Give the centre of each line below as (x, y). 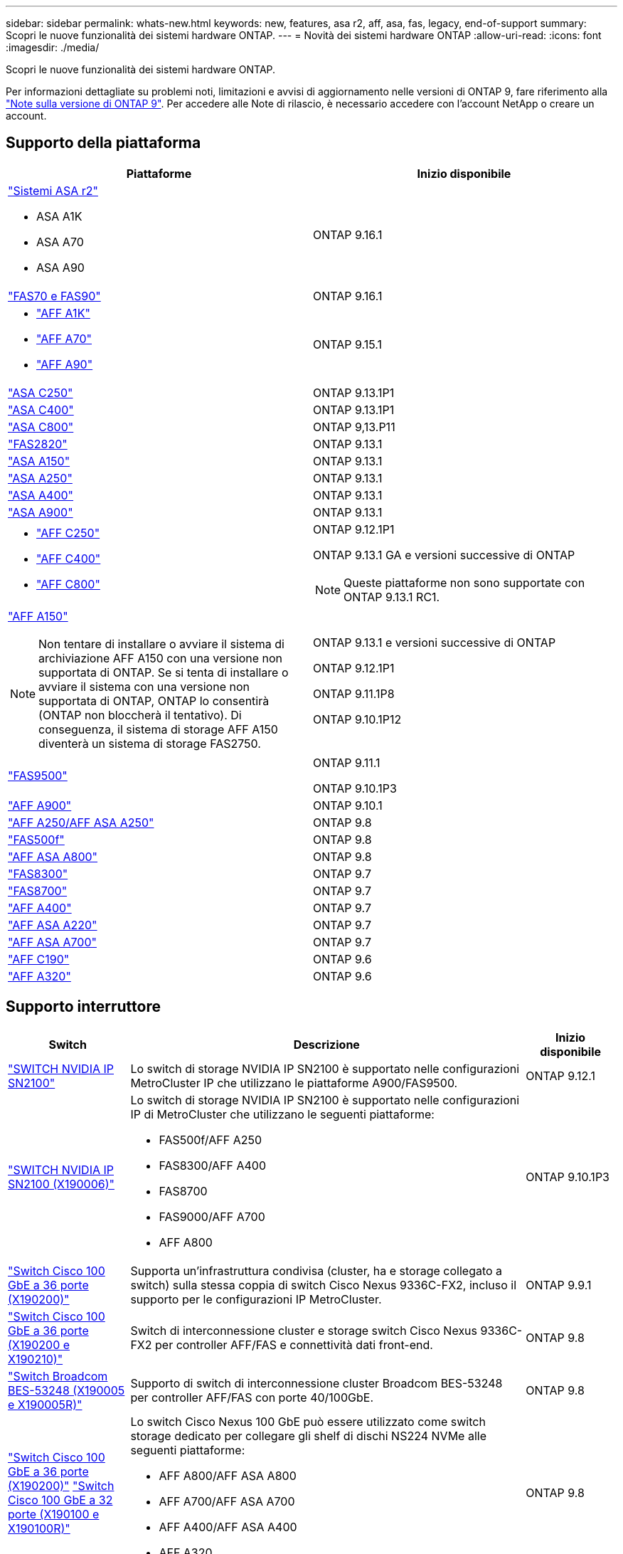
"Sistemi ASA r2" (53, 190)
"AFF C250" (68, 533)
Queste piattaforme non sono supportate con (464, 582)
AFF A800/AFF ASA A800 (228, 1475)
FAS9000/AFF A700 (212, 1216)
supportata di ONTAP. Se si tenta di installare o (164, 672)
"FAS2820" (38, 444)
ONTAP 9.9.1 (559, 1285)
